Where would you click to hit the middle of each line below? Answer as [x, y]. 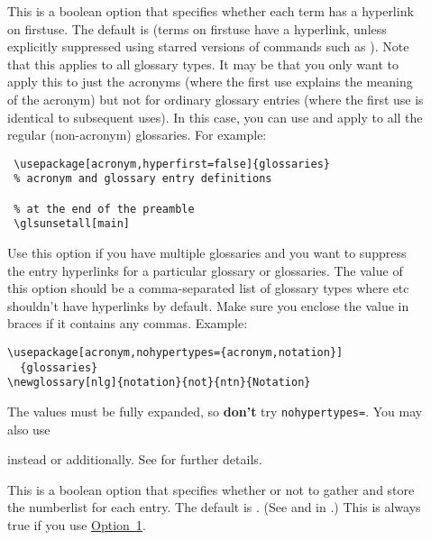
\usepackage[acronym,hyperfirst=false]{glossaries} [172, 164]
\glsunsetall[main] [72, 224]
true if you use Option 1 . [77, 525]
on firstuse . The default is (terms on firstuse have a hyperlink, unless [197, 28]
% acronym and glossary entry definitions [143, 179]
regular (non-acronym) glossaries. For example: [137, 135]
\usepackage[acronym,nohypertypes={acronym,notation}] [175, 352]
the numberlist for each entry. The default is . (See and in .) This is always [214, 507]
